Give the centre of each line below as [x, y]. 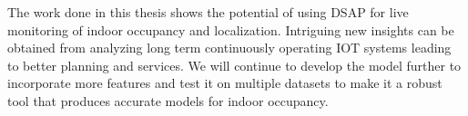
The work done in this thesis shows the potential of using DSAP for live [208, 12]
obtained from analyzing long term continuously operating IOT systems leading [229, 48]
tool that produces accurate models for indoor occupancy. [168, 100]
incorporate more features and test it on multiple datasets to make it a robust [225, 83]
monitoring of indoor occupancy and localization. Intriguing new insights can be [231, 29]
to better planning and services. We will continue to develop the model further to [234, 65]
